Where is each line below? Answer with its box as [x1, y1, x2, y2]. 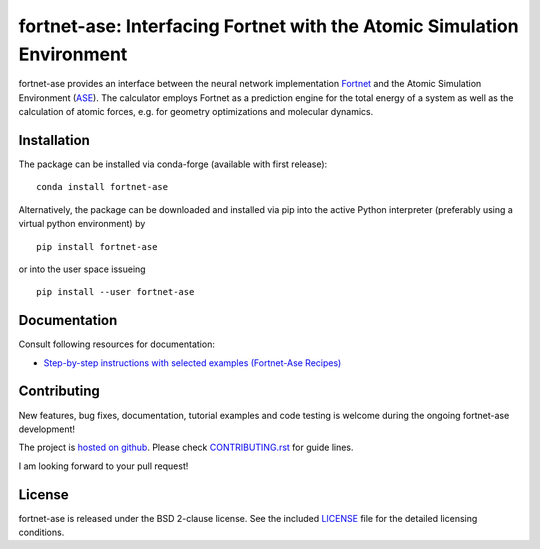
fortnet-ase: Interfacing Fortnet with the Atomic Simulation [18, 15, 519, 37]
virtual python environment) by [18, 218, 146, 230]
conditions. [18, 526, 65, 539]
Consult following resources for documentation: [18, 338, 215, 350]
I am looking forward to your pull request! [18, 460, 189, 472]
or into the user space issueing [18, 263, 146, 275]
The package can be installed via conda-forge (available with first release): [18, 158, 328, 170]
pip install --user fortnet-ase [36, 286, 195, 298]
